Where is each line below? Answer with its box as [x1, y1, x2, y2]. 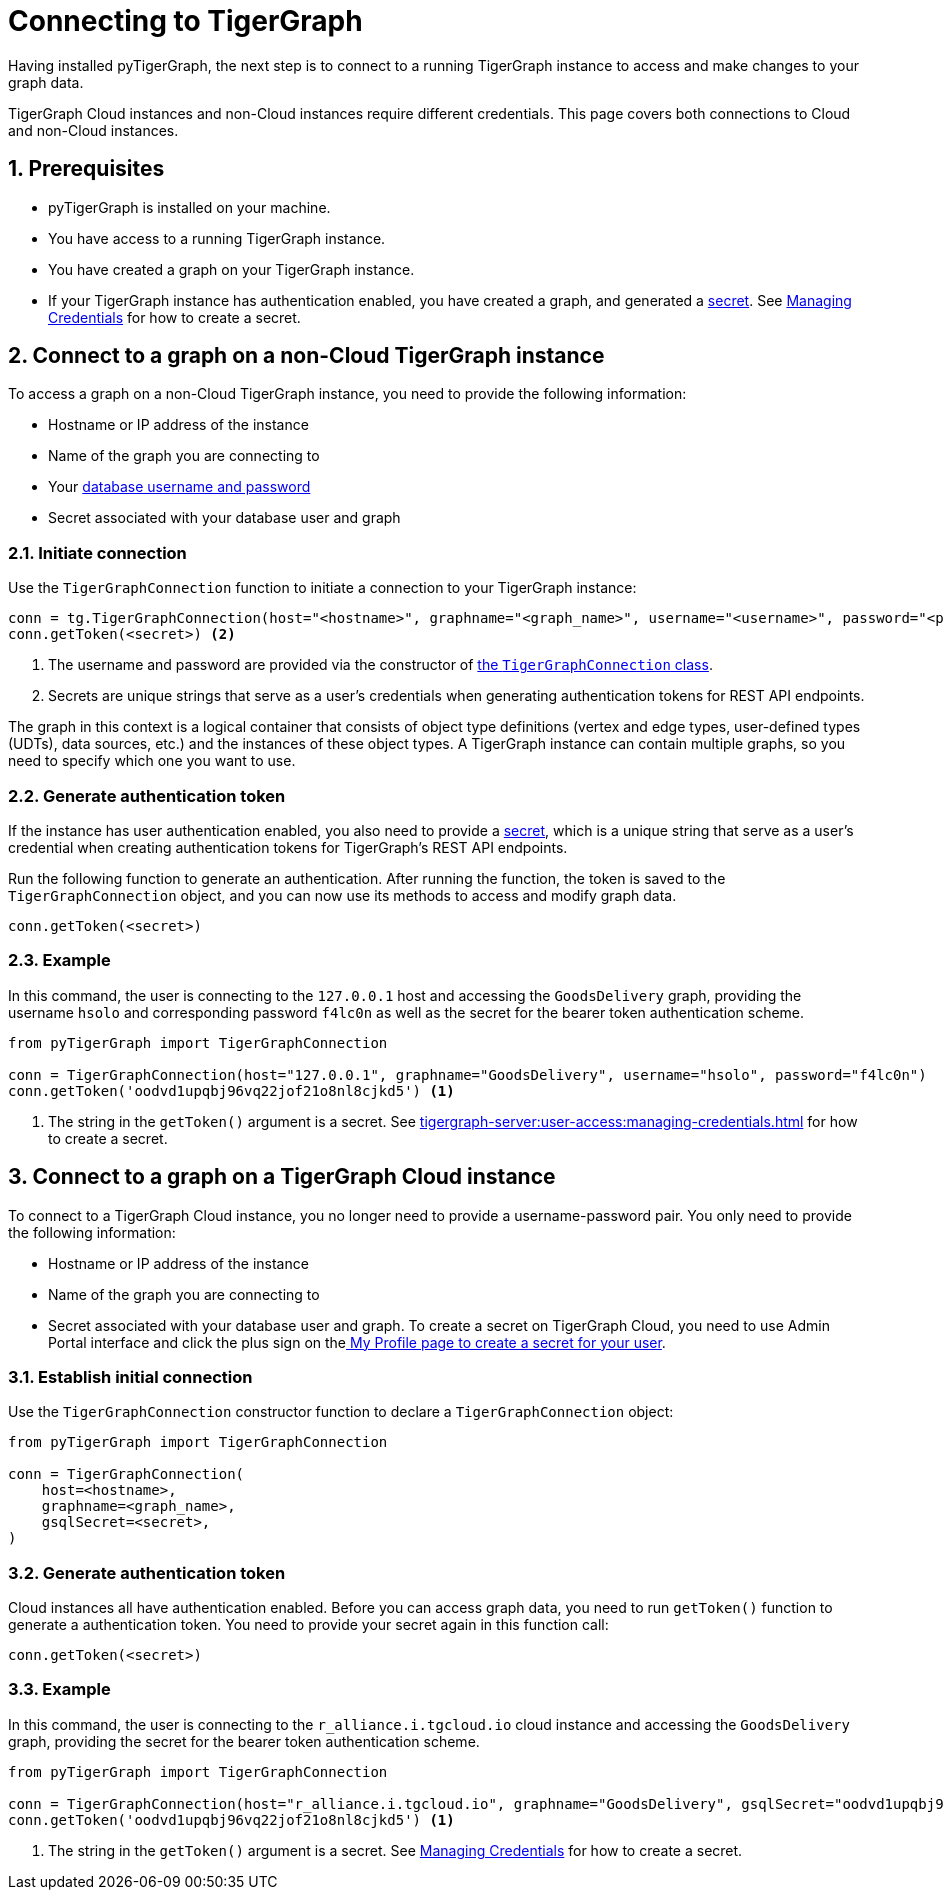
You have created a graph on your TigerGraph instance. [48, 260, 415, 278]
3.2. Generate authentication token [8, 1562, 286, 1583]
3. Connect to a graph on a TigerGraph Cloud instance [8, 1164, 556, 1190]
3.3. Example [8, 1679, 111, 1700]
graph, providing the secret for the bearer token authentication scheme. [8, 1732, 480, 1750]
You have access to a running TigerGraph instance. [48, 229, 386, 247]
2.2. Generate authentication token [8, 785, 286, 806]
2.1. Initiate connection [8, 542, 187, 563]
